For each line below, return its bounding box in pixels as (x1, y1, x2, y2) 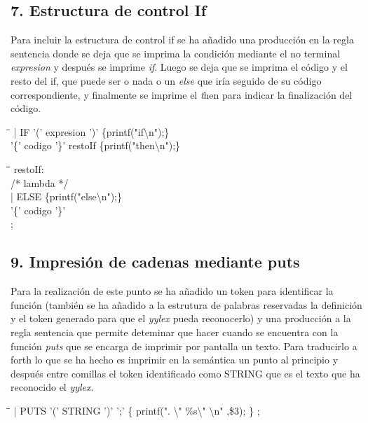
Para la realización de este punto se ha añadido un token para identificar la (11, 284, 334, 298)
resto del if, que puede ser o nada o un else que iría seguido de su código (11, 73, 322, 88)
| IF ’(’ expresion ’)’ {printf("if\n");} (13, 124, 170, 139)
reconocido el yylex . (11, 380, 94, 394)
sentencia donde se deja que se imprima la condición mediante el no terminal (11, 46, 341, 60)
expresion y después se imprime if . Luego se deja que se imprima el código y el (11, 60, 348, 74)
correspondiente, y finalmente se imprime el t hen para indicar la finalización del (11, 87, 353, 102)
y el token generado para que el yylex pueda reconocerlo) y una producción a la (11, 311, 351, 326)
